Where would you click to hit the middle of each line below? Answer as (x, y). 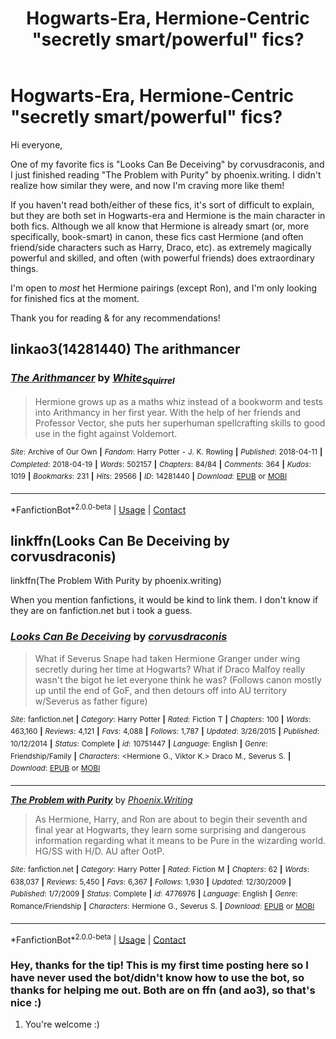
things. (24, 268)
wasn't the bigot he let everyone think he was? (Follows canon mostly (178, 679)
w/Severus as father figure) (91, 701)
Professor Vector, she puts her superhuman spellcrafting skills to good (180, 423)
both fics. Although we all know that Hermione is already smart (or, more (160, 226)
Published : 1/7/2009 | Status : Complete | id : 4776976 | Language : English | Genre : (154, 894)
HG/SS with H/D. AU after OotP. (99, 851)
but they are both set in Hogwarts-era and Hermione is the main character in (168, 215)
